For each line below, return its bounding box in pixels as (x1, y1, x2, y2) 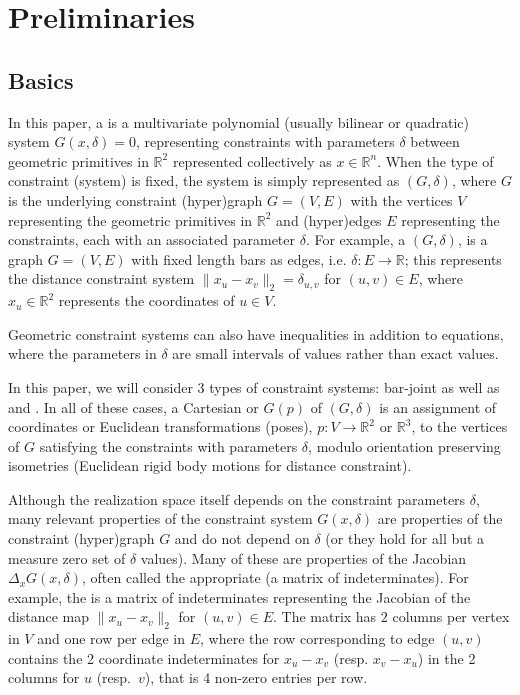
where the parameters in (8, 343, 157, 364)
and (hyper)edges (276, 209, 382, 230)
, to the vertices (411, 416, 508, 437)
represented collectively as (172, 150, 332, 171)
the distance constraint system (8, 268, 195, 289)
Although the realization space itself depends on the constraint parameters (8, 488, 466, 509)
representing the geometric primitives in (8, 209, 253, 230)
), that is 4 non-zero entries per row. (144, 667, 368, 688)
